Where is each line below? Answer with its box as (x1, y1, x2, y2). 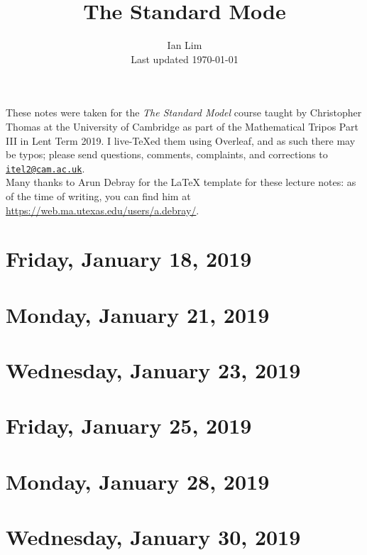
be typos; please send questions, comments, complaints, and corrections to (6, 147, 328, 162)
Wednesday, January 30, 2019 (6, 522, 301, 551)
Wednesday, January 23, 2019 (6, 356, 301, 385)
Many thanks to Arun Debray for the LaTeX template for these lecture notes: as (6, 175, 356, 189)
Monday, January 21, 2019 (6, 300, 270, 329)
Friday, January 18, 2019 (6, 244, 252, 273)
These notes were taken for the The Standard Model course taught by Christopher (6, 105, 362, 120)
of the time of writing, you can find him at (6, 188, 191, 203)
